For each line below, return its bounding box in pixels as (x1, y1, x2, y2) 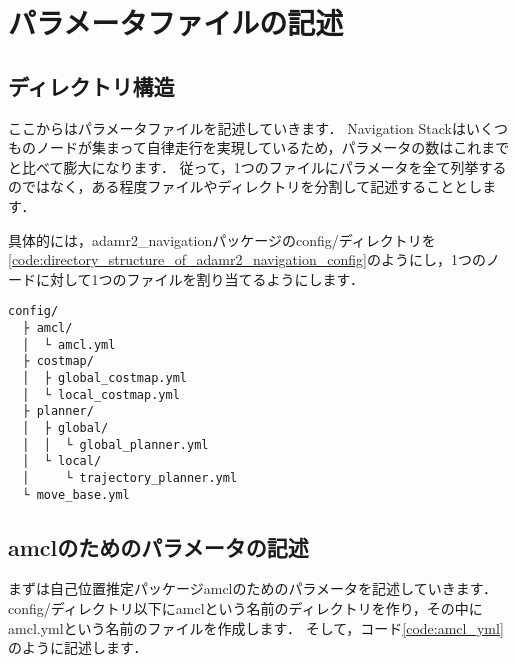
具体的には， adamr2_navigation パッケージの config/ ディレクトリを (8, 229, 436, 250)
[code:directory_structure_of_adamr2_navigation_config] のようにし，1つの (8, 249, 486, 270)
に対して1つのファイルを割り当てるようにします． (35, 268, 365, 289)
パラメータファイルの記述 (8, 2, 344, 43)
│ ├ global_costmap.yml (22, 370, 187, 385)
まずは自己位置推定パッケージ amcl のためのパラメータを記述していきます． (8, 578, 498, 599)
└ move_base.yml (22, 487, 130, 502)
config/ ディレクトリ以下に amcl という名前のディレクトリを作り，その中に (8, 598, 483, 618)
